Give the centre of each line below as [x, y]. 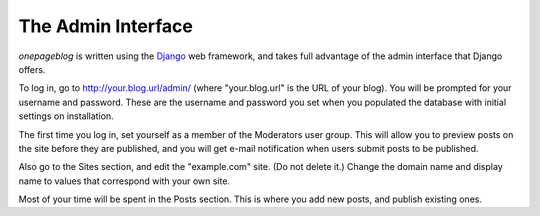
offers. [32, 69]
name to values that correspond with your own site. [124, 181]
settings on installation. [66, 116]
